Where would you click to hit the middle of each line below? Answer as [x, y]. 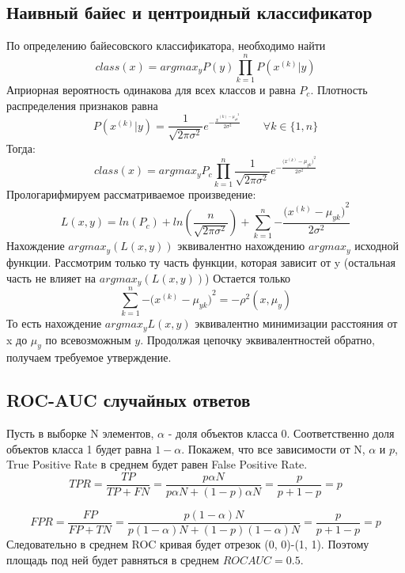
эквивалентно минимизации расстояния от [296, 323]
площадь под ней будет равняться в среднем [113, 559]
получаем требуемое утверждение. [89, 357]
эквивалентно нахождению [241, 246]
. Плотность [339, 89]
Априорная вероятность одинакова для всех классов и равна [151, 89]
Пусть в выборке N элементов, [80, 433]
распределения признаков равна [82, 105]
